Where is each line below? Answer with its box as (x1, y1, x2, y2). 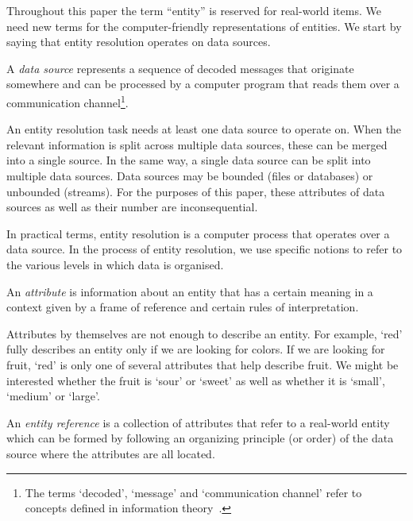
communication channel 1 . (6, 91, 129, 110)
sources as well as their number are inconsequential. (6, 199, 258, 215)
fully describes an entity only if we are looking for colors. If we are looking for (6, 341, 385, 357)
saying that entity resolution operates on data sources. (6, 33, 271, 50)
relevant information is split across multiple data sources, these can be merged (6, 136, 388, 152)
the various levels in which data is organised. (6, 256, 224, 272)
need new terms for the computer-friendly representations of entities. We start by (6, 17, 402, 34)
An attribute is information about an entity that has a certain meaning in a (6, 283, 373, 299)
